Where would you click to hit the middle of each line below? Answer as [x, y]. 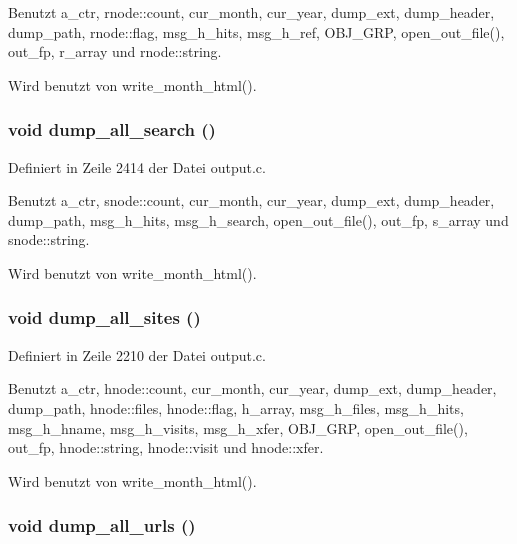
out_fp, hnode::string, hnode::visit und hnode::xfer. [166, 447]
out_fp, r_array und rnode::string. [115, 51]
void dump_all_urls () [102, 525]
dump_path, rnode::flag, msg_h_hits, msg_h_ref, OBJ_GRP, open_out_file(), [256, 31]
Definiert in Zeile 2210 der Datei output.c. [137, 354]
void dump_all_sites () [104, 317]
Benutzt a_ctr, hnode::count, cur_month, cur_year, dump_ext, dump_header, [252, 388]
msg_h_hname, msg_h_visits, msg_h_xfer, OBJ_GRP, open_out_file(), [238, 427]
